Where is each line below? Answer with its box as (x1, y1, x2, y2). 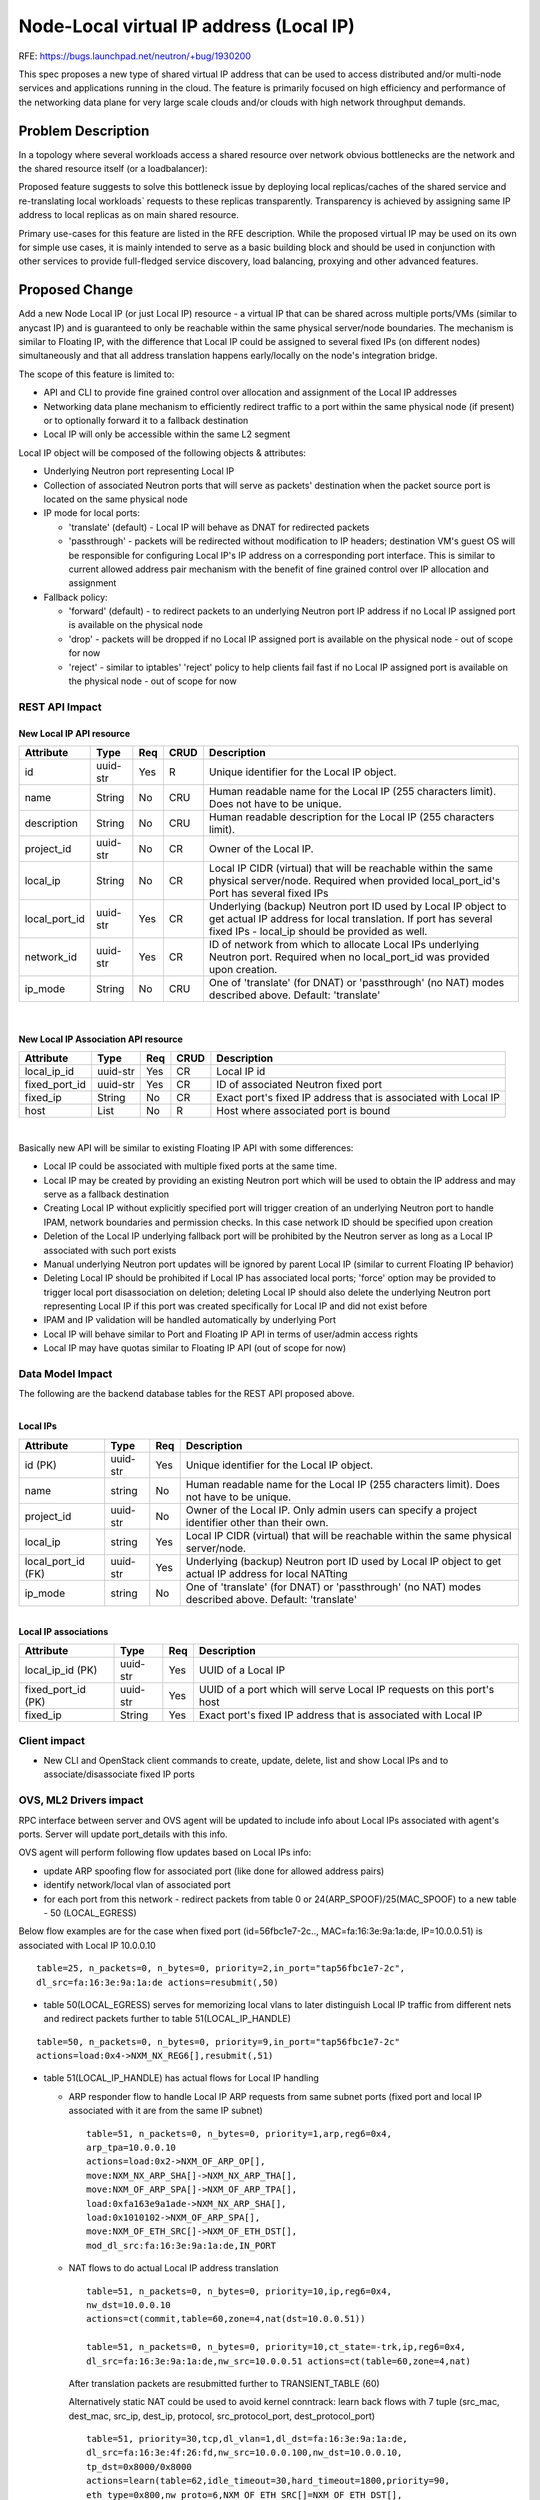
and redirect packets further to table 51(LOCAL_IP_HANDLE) (43, 2013, 292, 2025)
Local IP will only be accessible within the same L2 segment (43, 428, 291, 440)
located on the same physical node (43, 493, 189, 505)
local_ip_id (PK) (24, 1663, 98, 1677)
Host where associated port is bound (216, 1104, 390, 1118)
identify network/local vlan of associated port (43, 1879, 231, 1891)
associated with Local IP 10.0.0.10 (18, 1939, 157, 1951)
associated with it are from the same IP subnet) (68, 2105, 264, 2117)
